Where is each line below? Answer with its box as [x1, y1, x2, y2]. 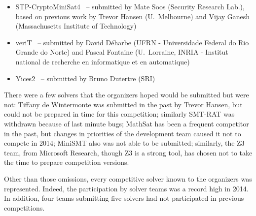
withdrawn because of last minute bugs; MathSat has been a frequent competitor [4, 118, 249, 128]
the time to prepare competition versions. [4, 157, 129, 167]
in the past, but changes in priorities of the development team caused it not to [4, 128, 241, 138]
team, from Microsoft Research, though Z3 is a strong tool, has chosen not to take [4, 147, 253, 157]
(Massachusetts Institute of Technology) [15, 21, 137, 31]
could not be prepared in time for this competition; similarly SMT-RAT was [4, 109, 235, 119]
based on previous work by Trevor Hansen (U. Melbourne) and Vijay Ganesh [15, 11, 250, 21]
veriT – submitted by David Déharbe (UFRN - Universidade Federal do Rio [15, 37, 249, 47]
